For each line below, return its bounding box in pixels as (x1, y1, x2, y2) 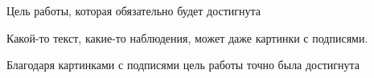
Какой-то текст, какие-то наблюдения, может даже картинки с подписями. (6, 29, 368, 46)
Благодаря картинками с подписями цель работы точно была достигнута (6, 56, 360, 73)
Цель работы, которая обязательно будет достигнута (6, 2, 261, 18)
